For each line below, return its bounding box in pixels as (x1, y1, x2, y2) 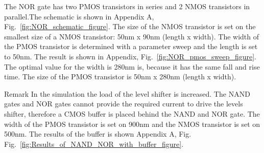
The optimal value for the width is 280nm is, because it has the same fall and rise (4, 61, 260, 72)
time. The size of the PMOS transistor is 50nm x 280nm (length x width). (4, 71, 236, 82)
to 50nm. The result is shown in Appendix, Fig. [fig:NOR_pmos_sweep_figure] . (4, 51, 257, 61)
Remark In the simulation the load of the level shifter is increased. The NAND (4, 88, 250, 99)
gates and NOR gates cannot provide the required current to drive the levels (4, 98, 243, 109)
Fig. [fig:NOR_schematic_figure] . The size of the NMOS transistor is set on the (4, 21, 256, 32)
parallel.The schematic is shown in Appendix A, (4, 11, 154, 21)
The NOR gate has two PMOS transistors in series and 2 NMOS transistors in (4, 1, 250, 11)
